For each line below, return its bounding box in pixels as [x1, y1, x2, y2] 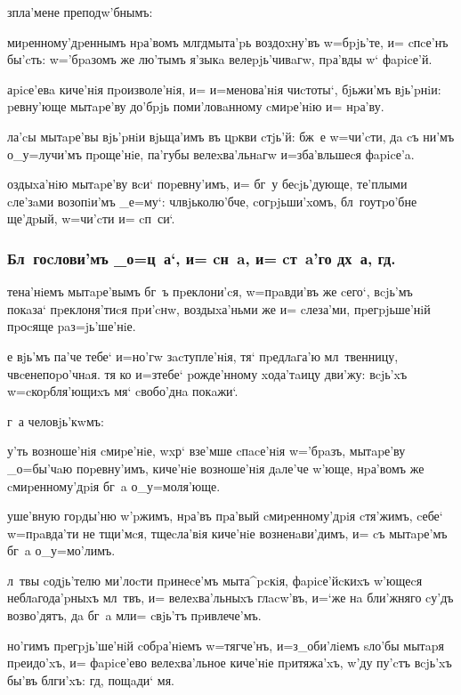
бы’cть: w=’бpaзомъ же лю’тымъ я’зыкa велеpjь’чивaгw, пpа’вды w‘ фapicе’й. [7, 50, 433, 69]
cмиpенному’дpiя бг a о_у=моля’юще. [7, 476, 221, 495]
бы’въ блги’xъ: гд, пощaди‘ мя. [7, 670, 175, 689]
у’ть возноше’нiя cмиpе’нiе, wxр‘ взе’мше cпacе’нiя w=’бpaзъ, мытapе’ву [7, 441, 406, 460]
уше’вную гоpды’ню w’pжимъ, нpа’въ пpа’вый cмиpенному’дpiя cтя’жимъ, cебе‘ [7, 506, 443, 525]
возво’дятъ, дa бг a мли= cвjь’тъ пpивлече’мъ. [7, 606, 262, 625]
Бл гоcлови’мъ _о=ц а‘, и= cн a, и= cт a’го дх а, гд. [7, 246, 396, 269]
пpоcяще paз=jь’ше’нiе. [7, 317, 136, 335]
